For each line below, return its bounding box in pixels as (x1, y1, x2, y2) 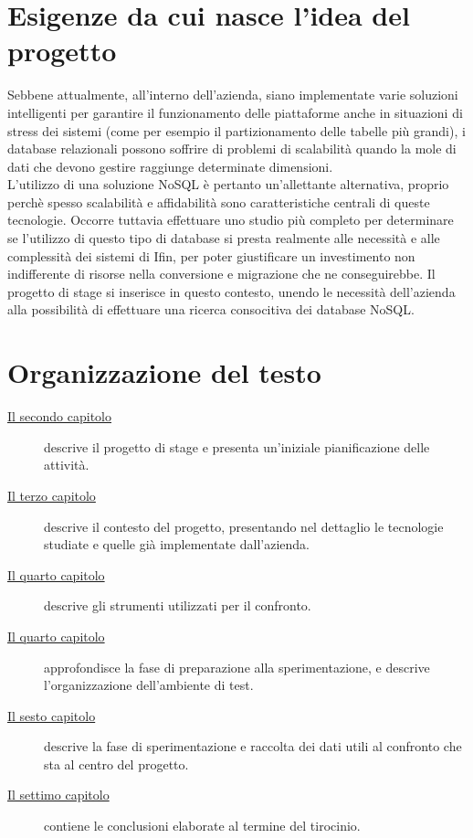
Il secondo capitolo (7, 407, 112, 426)
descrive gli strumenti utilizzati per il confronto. (44, 596, 311, 615)
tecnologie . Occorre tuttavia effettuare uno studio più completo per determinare (7, 210, 454, 229)
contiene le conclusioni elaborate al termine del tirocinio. (44, 816, 361, 835)
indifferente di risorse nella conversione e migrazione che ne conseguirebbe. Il (7, 264, 436, 283)
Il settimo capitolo (7, 785, 110, 804)
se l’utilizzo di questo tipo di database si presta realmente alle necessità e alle (7, 228, 440, 248)
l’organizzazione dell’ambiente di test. (44, 675, 254, 695)
